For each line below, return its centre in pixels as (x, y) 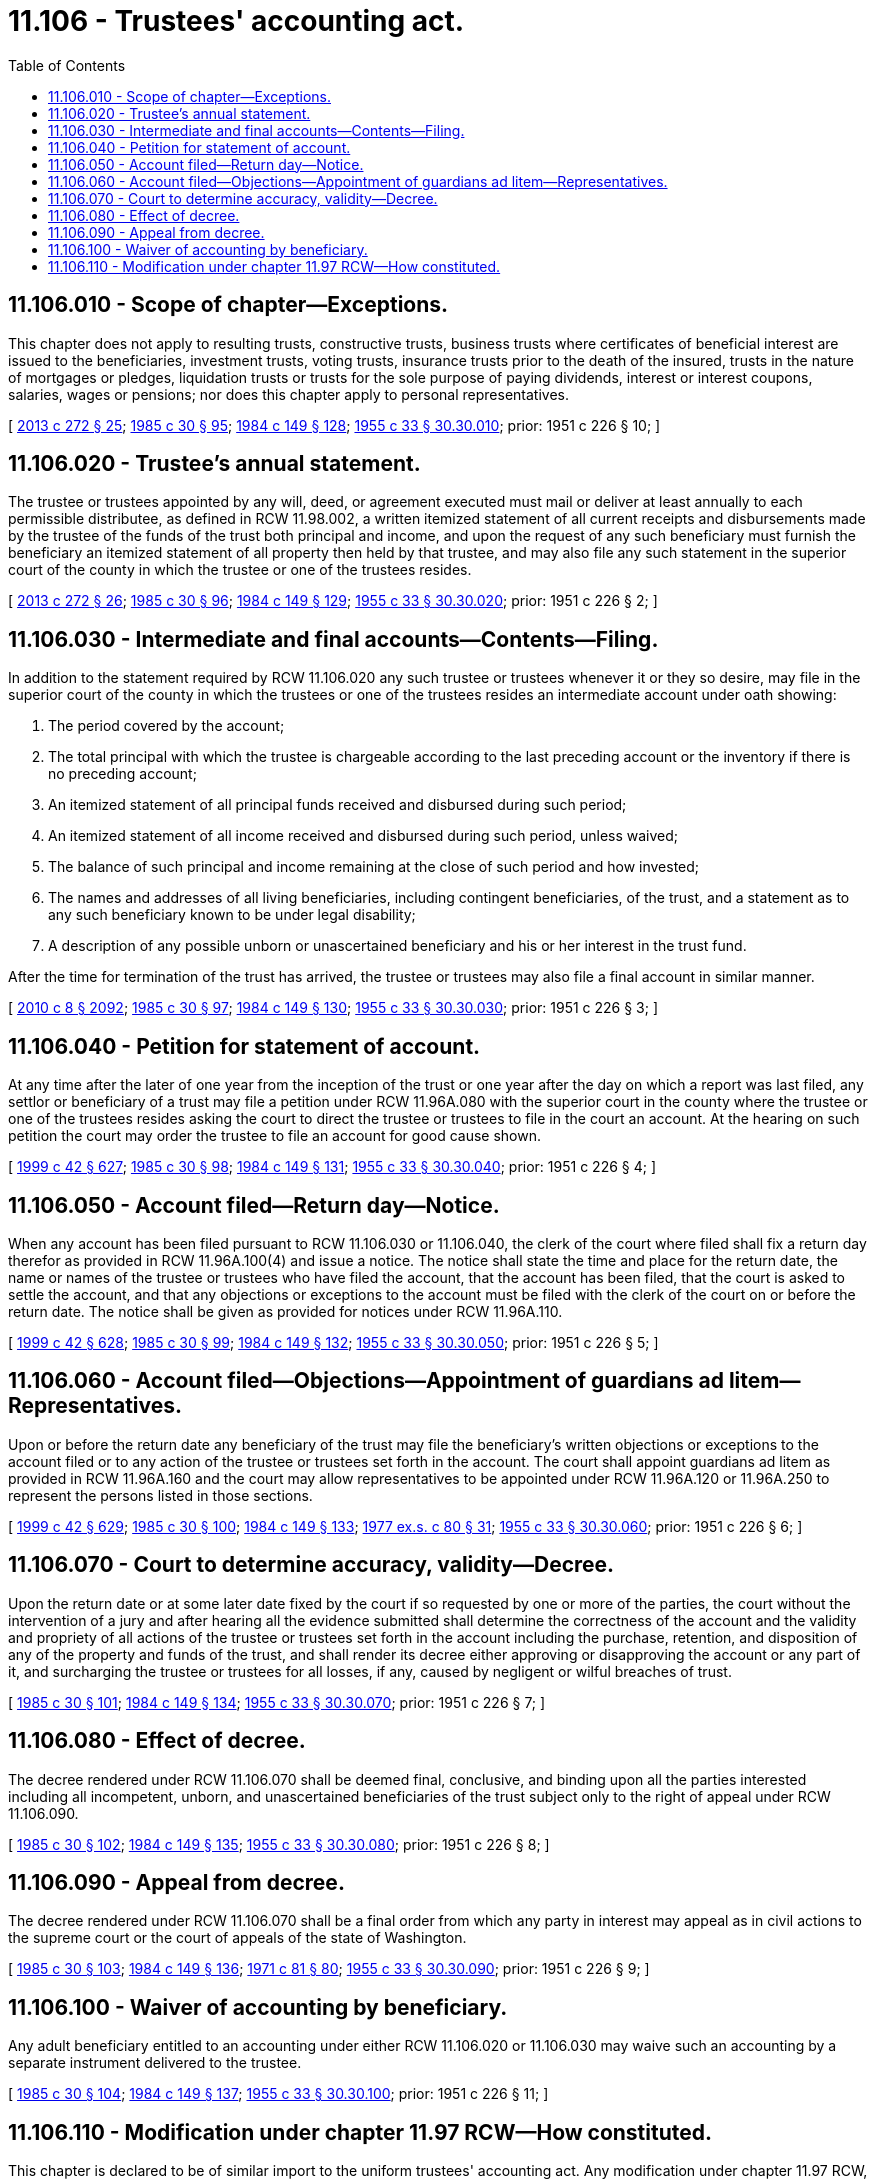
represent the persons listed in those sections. (160, 1495)
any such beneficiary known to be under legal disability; (232, 915)
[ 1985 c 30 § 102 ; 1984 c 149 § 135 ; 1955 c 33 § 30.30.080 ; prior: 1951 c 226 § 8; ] (279, 1844)
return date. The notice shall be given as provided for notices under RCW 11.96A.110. (285, 1311)
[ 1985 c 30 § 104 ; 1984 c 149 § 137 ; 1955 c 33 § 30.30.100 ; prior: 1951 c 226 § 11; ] (278, 2094)
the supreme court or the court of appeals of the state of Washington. (237, 1938)
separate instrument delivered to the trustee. (155, 2063)
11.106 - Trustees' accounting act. (236, 21)
